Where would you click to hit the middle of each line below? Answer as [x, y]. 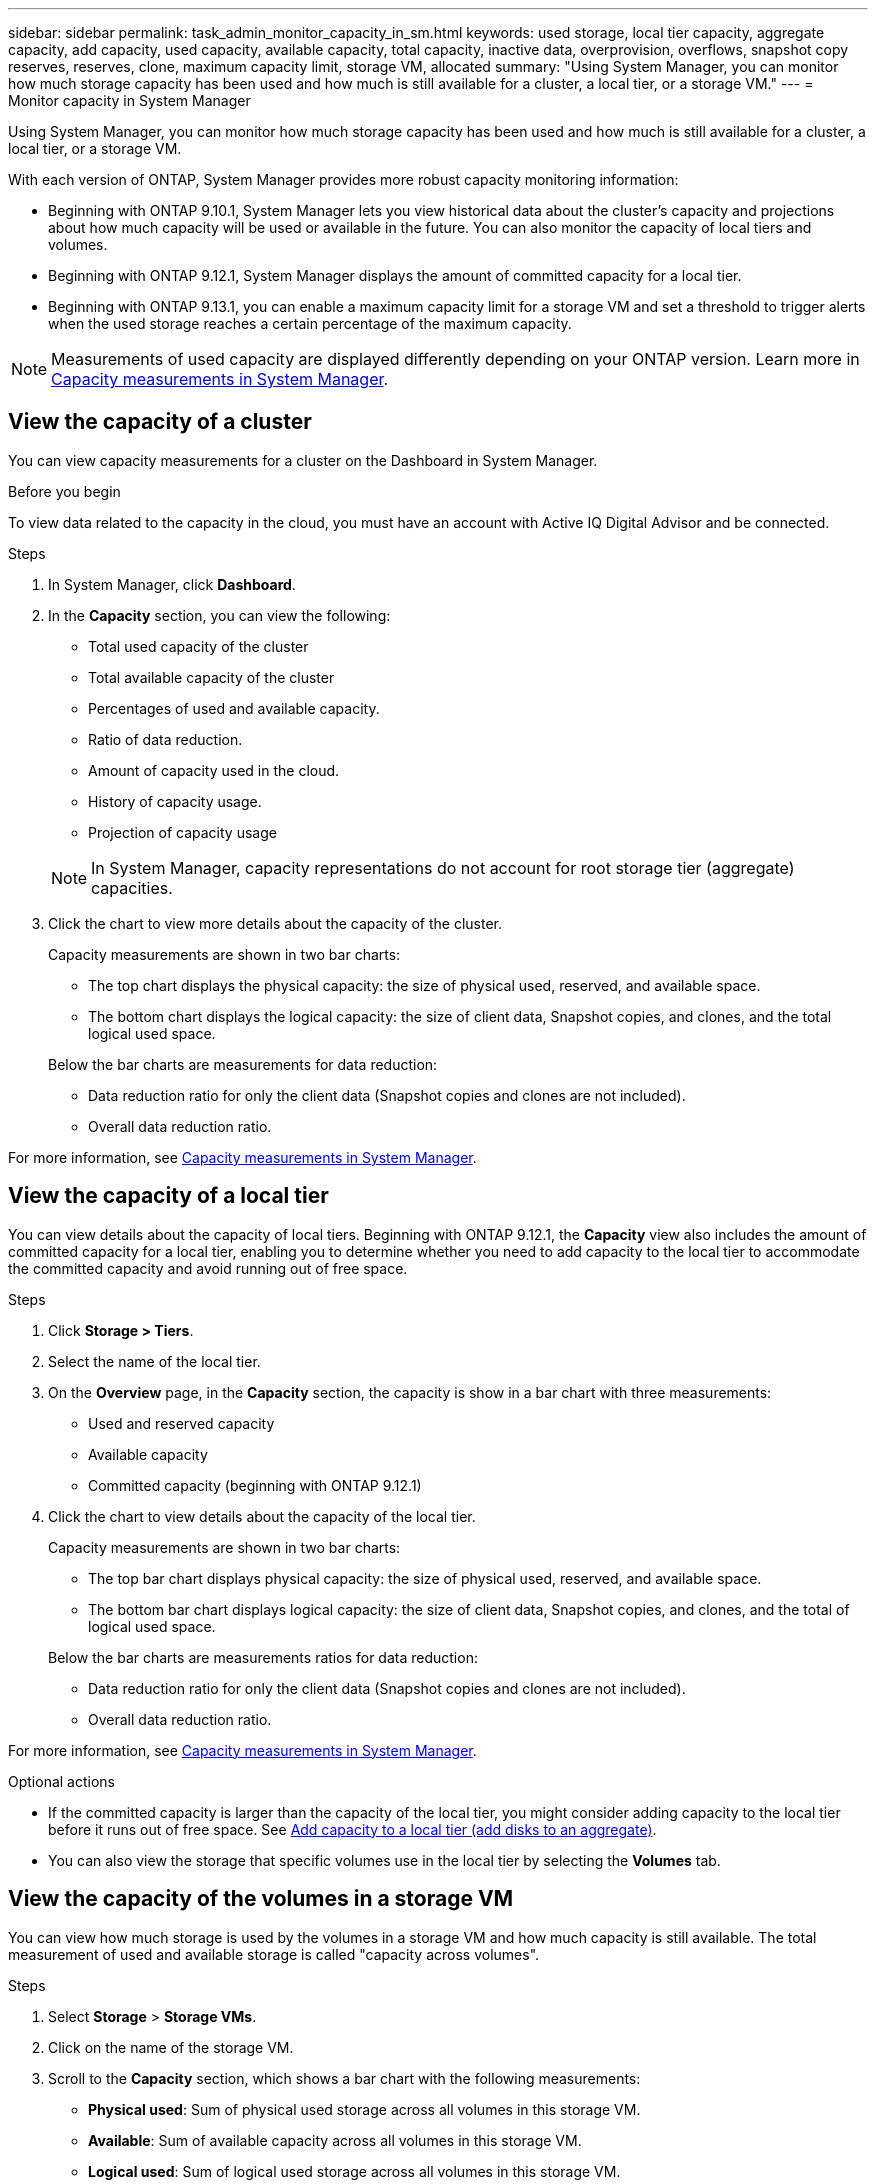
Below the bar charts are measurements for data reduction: [243, 1064]
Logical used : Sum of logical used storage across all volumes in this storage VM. [354, 2171]
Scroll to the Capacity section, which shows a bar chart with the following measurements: [344, 2078]
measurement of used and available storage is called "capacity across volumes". [274, 1954]
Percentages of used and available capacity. [234, 708]
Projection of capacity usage [182, 832]
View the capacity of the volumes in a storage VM [261, 1899]
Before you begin [64, 491]
